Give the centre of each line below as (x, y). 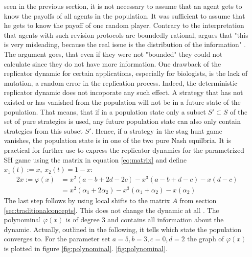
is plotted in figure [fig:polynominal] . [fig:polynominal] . (86, 248)
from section (198, 200)
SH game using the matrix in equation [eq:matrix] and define (95, 159)
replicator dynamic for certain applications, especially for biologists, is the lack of (126, 73)
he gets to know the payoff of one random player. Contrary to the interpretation (124, 25)
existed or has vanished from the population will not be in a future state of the (122, 102)
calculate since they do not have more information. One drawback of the (113, 63)
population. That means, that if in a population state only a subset (105, 111)
